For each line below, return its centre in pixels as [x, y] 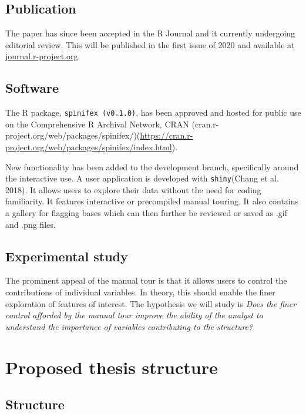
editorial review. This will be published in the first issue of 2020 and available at [150, 44]
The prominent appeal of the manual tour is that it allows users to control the [146, 280]
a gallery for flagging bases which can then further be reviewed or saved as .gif [147, 213]
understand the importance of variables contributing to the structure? [129, 326]
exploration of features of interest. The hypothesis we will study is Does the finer [151, 303]
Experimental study [67, 256]
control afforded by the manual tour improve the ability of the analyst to [134, 315]
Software [32, 88]
